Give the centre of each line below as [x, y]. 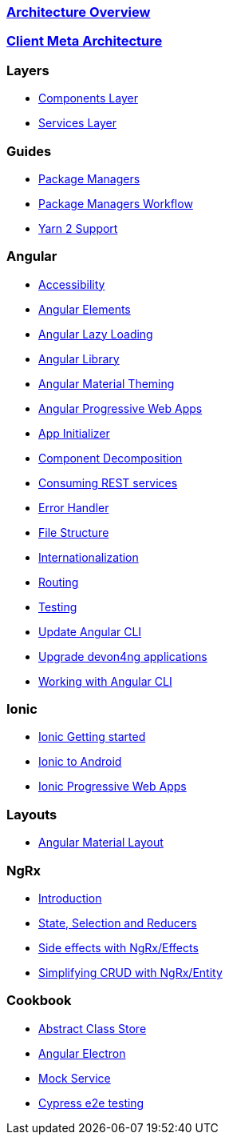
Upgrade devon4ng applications [123, 656]
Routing [59, 582]
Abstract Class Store [93, 1028]
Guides [29, 151]
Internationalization [89, 557]
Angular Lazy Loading [96, 334]
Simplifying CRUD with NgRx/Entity [130, 972]
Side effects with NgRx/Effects [118, 947]
